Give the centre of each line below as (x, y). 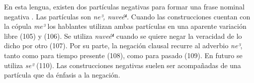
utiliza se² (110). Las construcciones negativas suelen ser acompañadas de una (123, 65)
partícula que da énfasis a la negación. (62, 75)
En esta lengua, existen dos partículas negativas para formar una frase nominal (124, 6)
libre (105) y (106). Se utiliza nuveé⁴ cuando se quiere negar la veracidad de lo (123, 36)
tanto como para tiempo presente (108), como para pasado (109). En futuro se (123, 55)
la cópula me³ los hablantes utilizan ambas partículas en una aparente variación (125, 26)
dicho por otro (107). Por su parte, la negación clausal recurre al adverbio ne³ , (123, 45)
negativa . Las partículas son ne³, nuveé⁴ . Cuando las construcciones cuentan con (127, 16)
